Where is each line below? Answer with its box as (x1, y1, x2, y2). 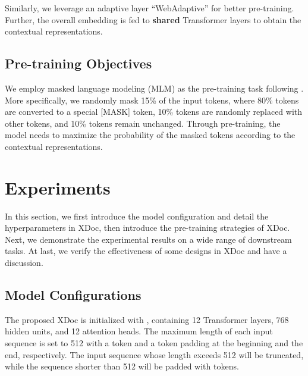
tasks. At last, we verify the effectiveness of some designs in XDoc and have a (5, 245, 287, 257)
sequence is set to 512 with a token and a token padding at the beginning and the (5, 337, 303, 349)
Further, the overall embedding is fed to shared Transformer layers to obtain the (5, 13, 301, 26)
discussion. (5, 256, 43, 269)
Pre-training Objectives (5, 54, 152, 73)
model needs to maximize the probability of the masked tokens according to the (5, 129, 296, 141)
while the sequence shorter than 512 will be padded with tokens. (5, 360, 239, 372)
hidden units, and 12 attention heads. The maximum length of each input (5, 325, 273, 337)
